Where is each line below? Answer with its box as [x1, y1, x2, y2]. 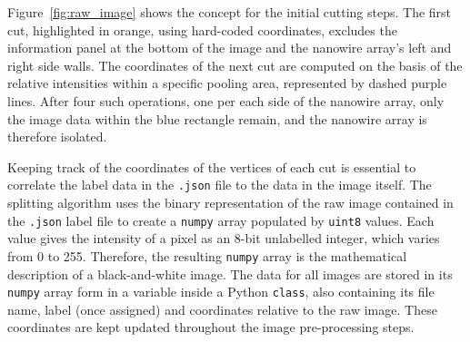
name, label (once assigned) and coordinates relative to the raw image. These [7, 299, 437, 318]
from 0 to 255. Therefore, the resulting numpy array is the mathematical [7, 246, 407, 265]
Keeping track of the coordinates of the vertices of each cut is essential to [7, 157, 416, 176]
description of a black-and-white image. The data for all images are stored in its [7, 264, 453, 283]
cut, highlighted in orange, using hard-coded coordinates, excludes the [7, 20, 397, 39]
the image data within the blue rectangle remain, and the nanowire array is [7, 109, 427, 128]
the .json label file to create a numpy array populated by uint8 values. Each [7, 210, 435, 230]
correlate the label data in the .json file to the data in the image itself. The [7, 175, 432, 194]
